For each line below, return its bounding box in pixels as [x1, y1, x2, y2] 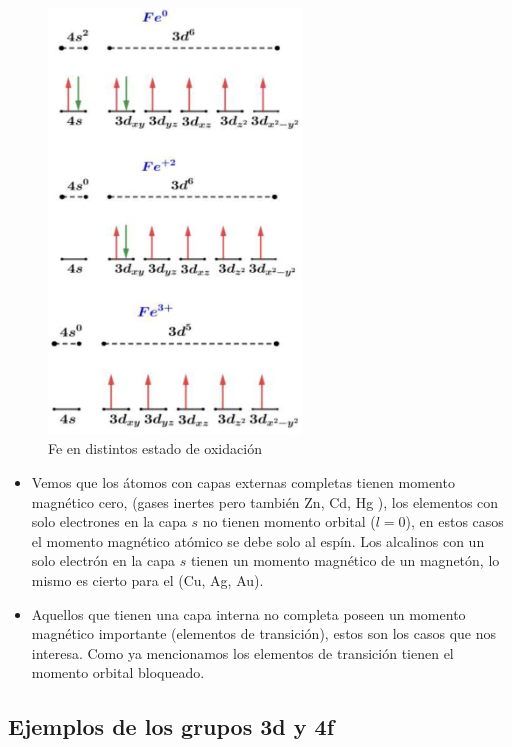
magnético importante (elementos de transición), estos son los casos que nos [31, 623, 497, 644]
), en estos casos [405, 511, 504, 532]
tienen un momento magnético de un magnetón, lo [190, 550, 500, 571]
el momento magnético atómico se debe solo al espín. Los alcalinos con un [31, 530, 485, 551]
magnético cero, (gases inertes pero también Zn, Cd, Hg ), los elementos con [31, 491, 499, 512]
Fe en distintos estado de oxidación [48, 438, 262, 459]
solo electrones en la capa [31, 511, 187, 532]
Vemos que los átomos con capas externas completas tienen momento [31, 471, 455, 492]
